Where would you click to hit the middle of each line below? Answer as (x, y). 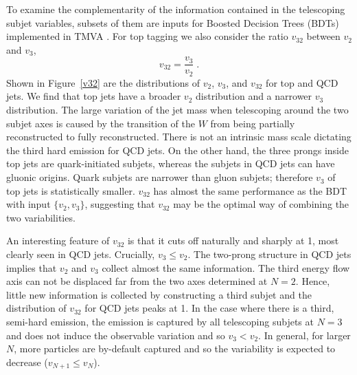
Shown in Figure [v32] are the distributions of (103, 82)
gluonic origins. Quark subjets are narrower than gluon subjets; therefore (160, 177)
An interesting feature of (58, 240)
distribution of (36, 308)
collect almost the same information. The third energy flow (226, 267)
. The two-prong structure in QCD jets (269, 254)
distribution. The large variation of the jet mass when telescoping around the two (177, 110)
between (323, 36)
